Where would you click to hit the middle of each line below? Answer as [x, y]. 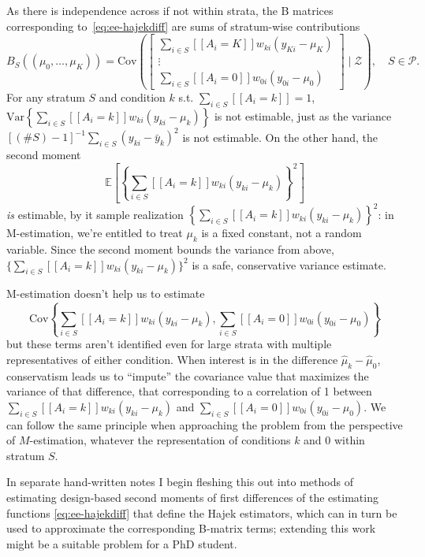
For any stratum [46, 97]
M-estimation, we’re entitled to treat [95, 233]
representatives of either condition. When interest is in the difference [172, 359]
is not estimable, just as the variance [303, 115]
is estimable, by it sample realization [95, 214]
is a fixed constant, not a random [281, 233]
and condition [132, 97]
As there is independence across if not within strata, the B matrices [170, 10]
